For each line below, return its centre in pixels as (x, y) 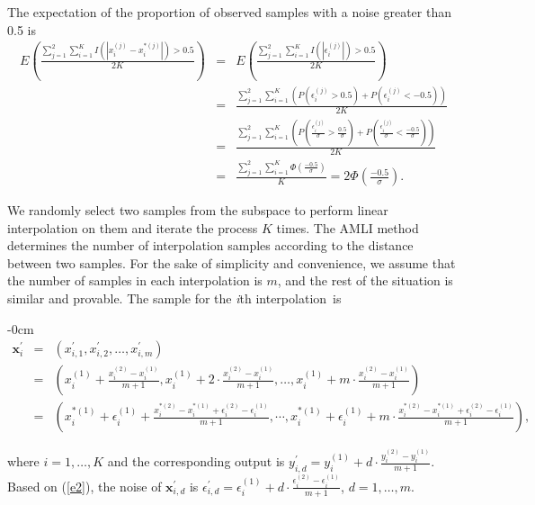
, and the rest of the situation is (365, 280)
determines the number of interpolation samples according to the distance (210, 245)
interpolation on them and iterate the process (133, 227)
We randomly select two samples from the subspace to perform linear (198, 210)
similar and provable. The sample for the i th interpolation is (174, 298)
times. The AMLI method (348, 227)
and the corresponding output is (196, 461)
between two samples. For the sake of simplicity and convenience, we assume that (232, 262)
